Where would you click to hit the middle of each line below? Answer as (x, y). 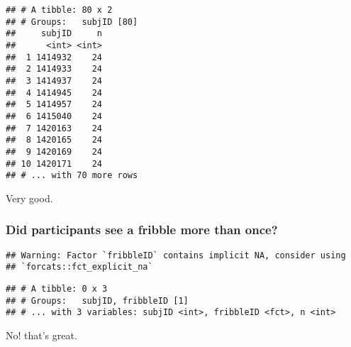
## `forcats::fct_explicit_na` (79, 267)
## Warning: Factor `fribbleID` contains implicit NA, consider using (176, 255)
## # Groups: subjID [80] (72, 22)
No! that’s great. (41, 335)
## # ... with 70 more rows (72, 176)
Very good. (29, 198)
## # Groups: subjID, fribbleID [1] (97, 301)
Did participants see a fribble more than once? (142, 230)
